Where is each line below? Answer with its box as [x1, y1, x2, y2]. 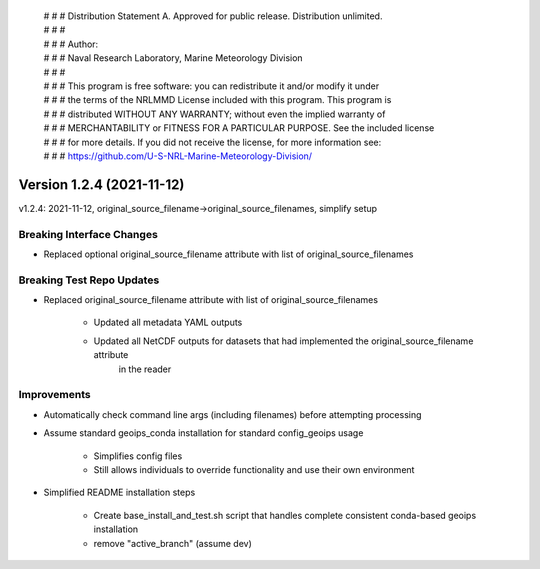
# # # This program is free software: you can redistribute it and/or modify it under [43, 80, 380, 92]
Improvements [18, 388, 91, 402]
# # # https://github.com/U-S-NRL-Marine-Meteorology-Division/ [43, 150, 313, 162]
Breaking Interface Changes [18, 227, 159, 241]
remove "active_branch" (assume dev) [93, 537, 252, 549]
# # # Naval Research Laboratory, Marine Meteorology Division [43, 52, 304, 64]
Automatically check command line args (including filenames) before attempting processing [43, 408, 422, 420]
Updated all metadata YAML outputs [93, 316, 243, 329]
